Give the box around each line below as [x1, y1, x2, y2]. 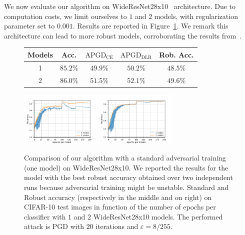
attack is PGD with [24, 221, 84, 231]
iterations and [95, 221, 138, 231]
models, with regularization [154, 10, 238, 21]
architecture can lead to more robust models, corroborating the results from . [4, 30, 242, 40]
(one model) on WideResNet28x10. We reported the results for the [24, 162, 228, 172]
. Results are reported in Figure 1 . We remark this [72, 20, 228, 31]
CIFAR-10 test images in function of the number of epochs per [24, 201, 216, 212]
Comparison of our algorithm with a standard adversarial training [24, 152, 226, 163]
